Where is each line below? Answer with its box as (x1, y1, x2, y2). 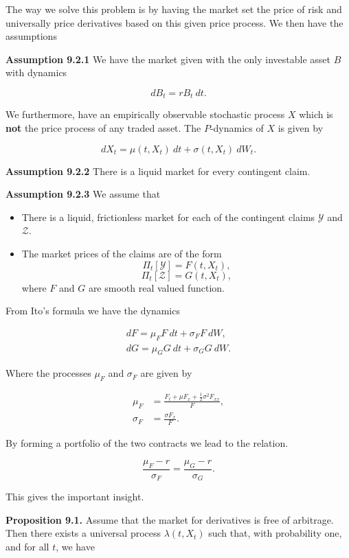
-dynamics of (210, 121, 264, 135)
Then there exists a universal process (5, 526, 161, 540)
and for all (5, 539, 49, 553)
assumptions (5, 29, 57, 43)
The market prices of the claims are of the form (21, 246, 222, 260)
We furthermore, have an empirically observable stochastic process (5, 107, 285, 121)
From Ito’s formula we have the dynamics (5, 303, 180, 318)
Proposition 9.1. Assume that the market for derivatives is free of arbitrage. (5, 512, 334, 526)
